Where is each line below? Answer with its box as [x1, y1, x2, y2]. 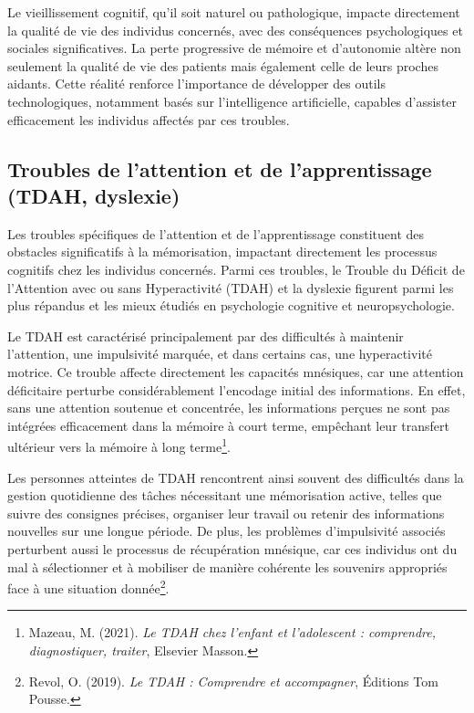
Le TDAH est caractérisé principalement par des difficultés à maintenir [7, 326, 404, 345]
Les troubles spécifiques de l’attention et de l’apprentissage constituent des [7, 224, 425, 243]
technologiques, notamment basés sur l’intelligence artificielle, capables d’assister [7, 91, 458, 110]
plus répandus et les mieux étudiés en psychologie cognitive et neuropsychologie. [7, 296, 455, 315]
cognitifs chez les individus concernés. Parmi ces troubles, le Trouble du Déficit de [7, 259, 465, 278]
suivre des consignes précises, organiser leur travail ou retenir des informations [7, 503, 445, 522]
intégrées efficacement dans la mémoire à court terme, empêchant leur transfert [7, 415, 449, 435]
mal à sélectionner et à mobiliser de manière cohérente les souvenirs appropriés [7, 557, 448, 576]
